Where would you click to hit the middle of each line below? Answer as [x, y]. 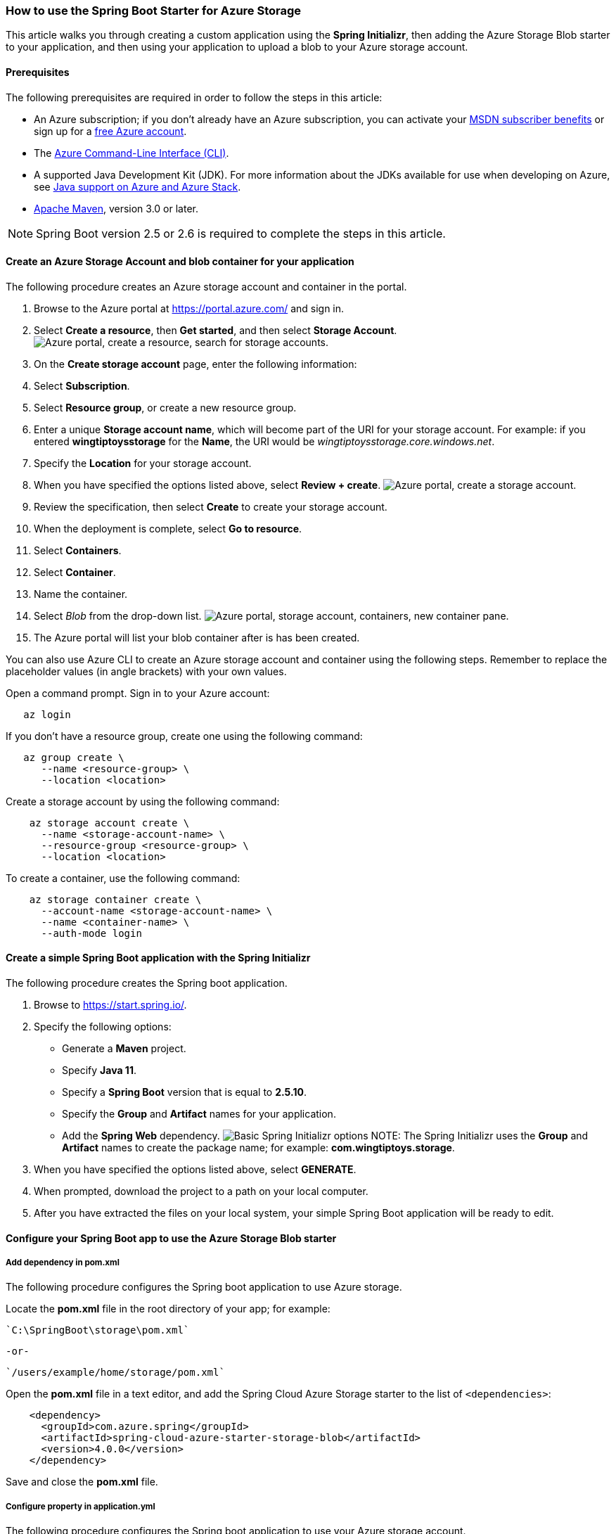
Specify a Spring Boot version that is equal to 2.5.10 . [184, 1092]
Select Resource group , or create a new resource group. [165, 407]
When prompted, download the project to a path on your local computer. [201, 1191]
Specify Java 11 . [99, 1070]
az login [47, 714]
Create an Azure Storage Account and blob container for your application [180, 262]
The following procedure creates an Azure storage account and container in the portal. [206, 286]
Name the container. [81, 594]
